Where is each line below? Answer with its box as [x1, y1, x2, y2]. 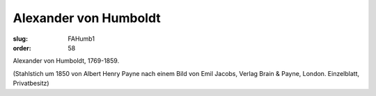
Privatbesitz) [13, 79, 49, 88]
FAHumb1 [68, 35, 95, 43]
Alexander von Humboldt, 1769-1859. [13, 57, 120, 65]
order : [13, 44, 31, 52]
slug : [13, 35, 28, 43]
